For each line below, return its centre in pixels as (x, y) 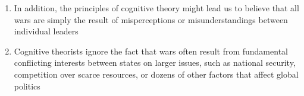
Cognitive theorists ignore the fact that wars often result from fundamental (151, 51)
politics (27, 86)
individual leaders (46, 31)
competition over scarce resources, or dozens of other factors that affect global (156, 74)
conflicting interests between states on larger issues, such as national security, (155, 63)
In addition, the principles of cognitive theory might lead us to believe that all (156, 8)
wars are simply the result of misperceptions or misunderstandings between (151, 19)
